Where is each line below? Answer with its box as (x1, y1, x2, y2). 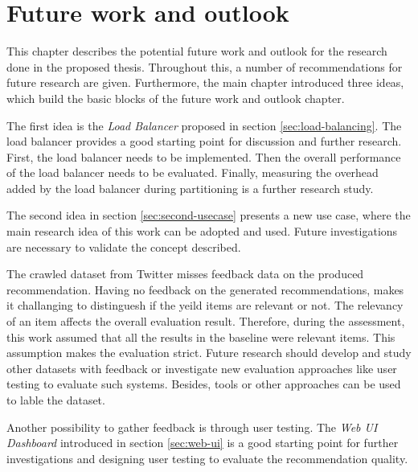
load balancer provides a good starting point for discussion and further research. (6, 133, 402, 150)
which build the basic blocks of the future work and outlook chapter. (6, 89, 345, 106)
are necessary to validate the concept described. (6, 238, 241, 255)
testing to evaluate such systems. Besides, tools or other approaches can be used (6, 376, 401, 392)
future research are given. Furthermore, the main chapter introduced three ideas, (6, 74, 404, 91)
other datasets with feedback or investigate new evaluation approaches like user (6, 359, 397, 376)
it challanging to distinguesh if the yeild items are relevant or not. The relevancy (6, 297, 404, 314)
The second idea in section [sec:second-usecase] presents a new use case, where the (6, 207, 411, 224)
